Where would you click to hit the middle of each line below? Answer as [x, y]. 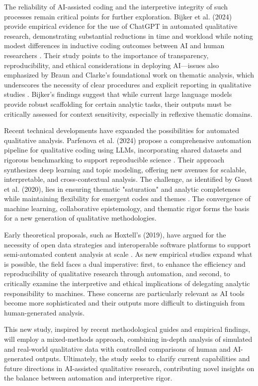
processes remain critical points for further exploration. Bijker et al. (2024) [118, 16]
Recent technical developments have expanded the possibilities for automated [122, 130]
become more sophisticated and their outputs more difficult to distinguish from [125, 303]
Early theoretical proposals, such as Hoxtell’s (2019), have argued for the [115, 235]
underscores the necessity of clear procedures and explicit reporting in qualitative [128, 84]
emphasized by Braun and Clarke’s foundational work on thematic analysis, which [129, 75]
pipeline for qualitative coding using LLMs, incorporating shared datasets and [123, 150]
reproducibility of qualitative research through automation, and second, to [117, 273]
